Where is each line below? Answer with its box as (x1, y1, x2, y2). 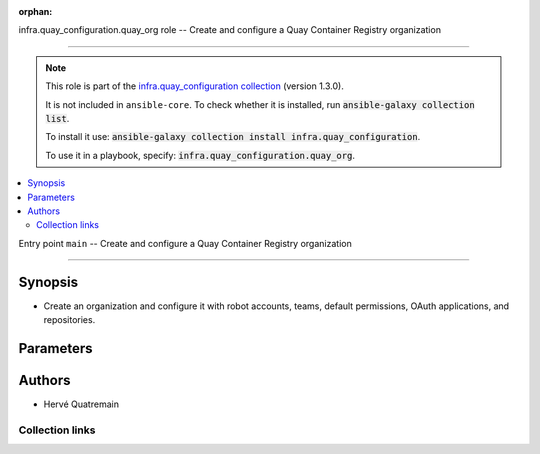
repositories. (43, 313, 96, 325)
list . (45, 112, 70, 124)
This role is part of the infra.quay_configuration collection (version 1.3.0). (45, 80, 344, 92)
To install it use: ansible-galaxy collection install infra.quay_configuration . (45, 131, 421, 143)
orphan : (18, 6, 53, 17)
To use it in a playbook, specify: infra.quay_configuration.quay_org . (45, 149, 355, 161)
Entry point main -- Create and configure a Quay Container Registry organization (18, 237, 352, 249)
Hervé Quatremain (43, 398, 120, 410)
